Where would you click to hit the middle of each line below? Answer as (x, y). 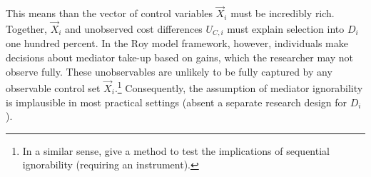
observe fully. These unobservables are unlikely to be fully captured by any (169, 71)
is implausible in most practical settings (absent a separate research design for (177, 102)
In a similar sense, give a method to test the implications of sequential (176, 150)
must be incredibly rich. (283, 13)
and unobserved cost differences (134, 29)
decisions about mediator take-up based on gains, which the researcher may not (180, 57)
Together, (26, 29)
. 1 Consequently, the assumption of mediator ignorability (239, 87)
